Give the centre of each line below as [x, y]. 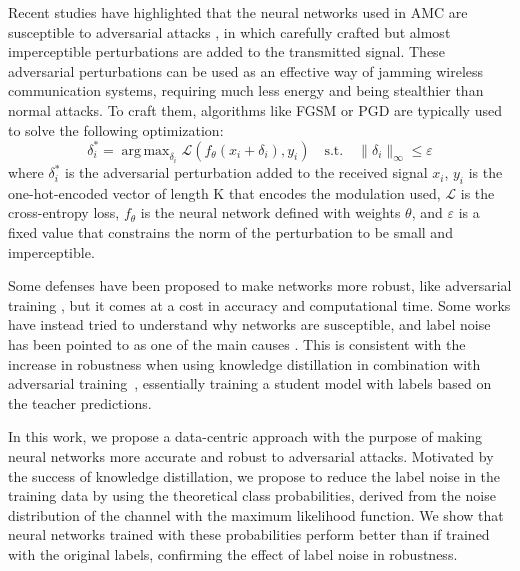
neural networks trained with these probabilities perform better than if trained [249, 534]
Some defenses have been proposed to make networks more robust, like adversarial [260, 285]
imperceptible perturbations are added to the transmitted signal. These [226, 51]
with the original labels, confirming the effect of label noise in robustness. [233, 553]
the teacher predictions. [80, 402]
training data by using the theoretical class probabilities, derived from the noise [252, 495]
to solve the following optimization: [116, 129]
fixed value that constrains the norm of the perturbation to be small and [230, 232]
